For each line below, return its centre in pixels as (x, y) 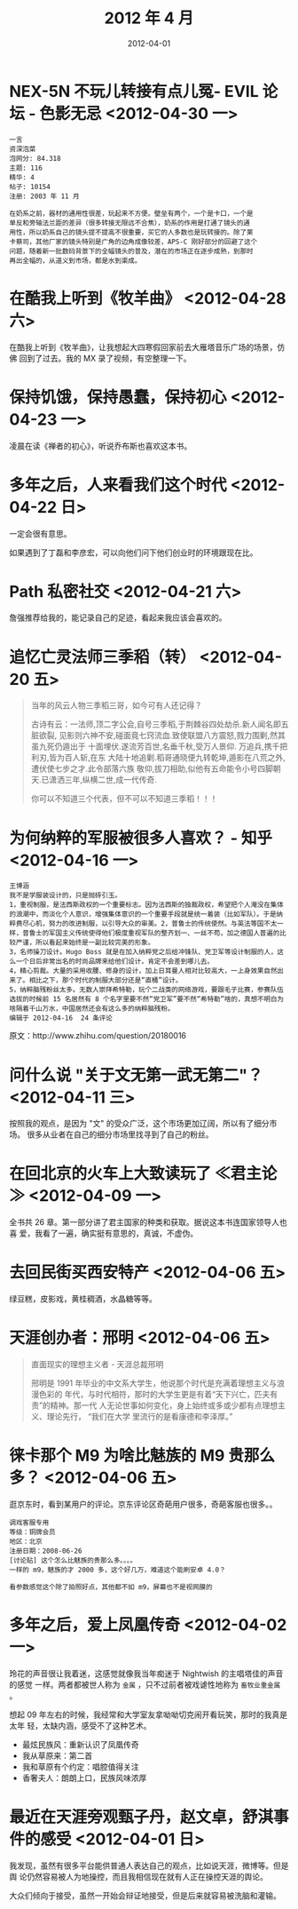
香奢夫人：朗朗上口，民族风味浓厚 (84, 1778)
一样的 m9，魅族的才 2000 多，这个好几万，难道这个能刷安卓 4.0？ (118, 1570)
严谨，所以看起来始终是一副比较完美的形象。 (85, 943)
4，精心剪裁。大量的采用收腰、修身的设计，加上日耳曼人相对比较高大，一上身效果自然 (143, 971)
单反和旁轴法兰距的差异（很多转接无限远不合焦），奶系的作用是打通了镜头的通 (130, 223)
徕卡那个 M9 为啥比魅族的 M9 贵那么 (142, 1456)
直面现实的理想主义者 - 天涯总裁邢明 (97, 1364)
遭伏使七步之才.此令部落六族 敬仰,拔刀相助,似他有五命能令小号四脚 (152, 768)
